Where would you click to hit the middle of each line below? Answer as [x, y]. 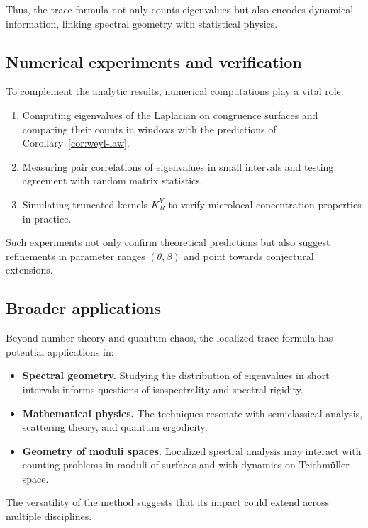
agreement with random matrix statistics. [112, 180]
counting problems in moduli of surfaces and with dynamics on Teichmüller [186, 465]
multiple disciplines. [49, 516]
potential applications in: [60, 351]
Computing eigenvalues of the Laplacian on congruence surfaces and [170, 114]
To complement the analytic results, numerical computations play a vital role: [175, 91]
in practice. [47, 218]
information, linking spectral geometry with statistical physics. [142, 23]
